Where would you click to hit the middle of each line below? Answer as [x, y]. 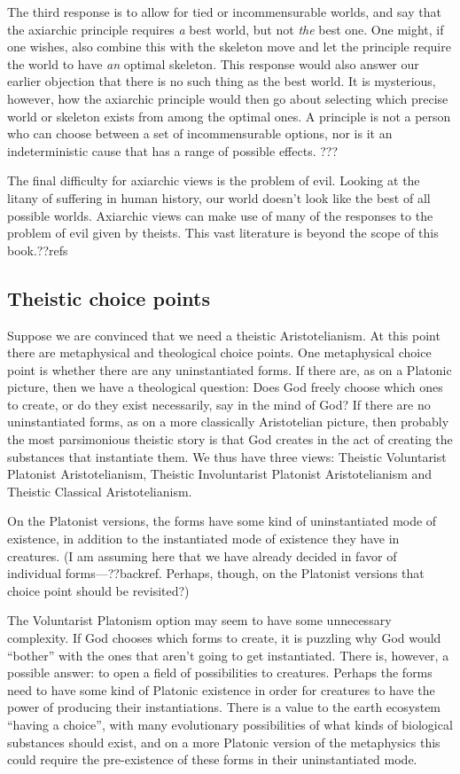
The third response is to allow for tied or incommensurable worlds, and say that [224, 12]
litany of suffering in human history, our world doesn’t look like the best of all [219, 197]
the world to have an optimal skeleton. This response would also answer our [213, 63]
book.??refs [38, 250]
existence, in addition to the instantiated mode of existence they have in [203, 539]
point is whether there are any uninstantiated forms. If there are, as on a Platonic [230, 369]
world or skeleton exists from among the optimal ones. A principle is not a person [229, 116]
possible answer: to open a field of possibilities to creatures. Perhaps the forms [220, 672]
